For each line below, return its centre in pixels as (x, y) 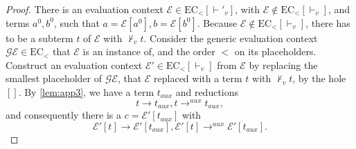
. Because (217, 22)
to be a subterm (39, 38)
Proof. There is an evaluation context (84, 9)
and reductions (207, 91)
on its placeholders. (275, 51)
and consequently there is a (64, 115)
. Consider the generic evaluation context (231, 38)
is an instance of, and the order (149, 51)
